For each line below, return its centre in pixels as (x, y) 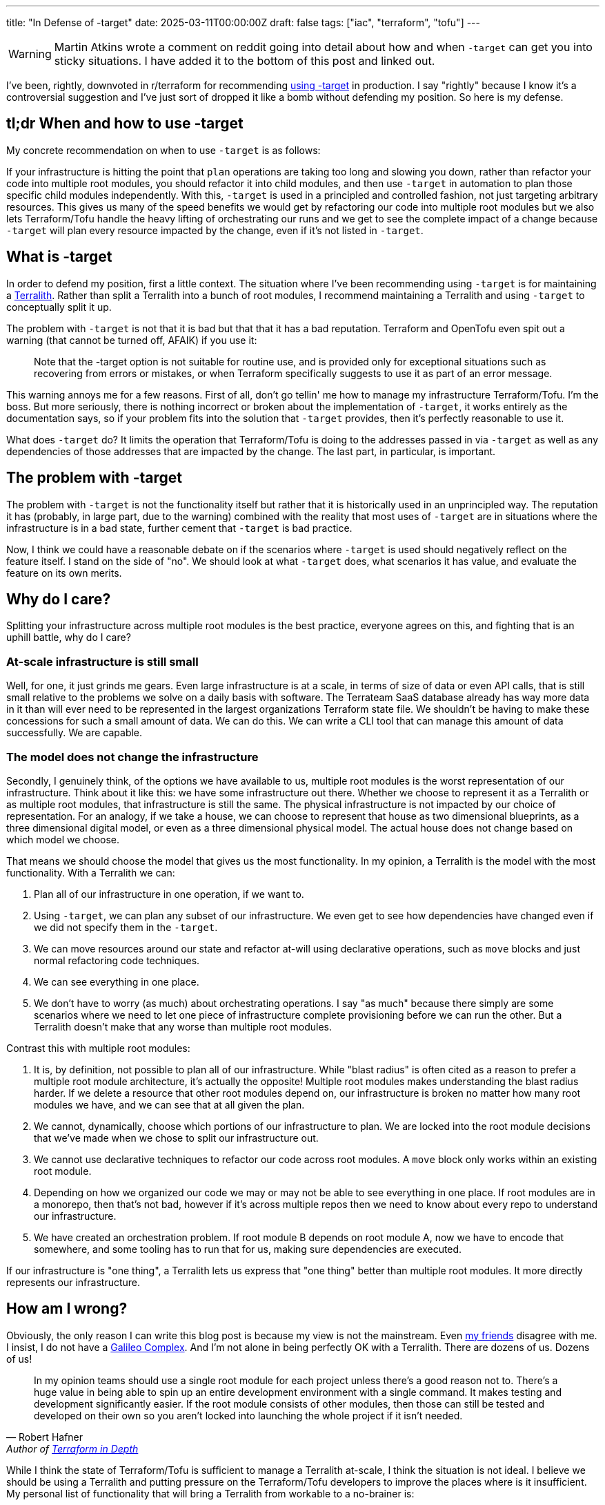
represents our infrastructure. (73, 1282)
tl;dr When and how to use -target (125, 124)
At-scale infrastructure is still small (102, 661)
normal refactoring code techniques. (117, 960)
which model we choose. (63, 839)
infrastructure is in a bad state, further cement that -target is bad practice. (179, 528)
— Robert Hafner (45, 1437)
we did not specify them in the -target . (126, 927)
